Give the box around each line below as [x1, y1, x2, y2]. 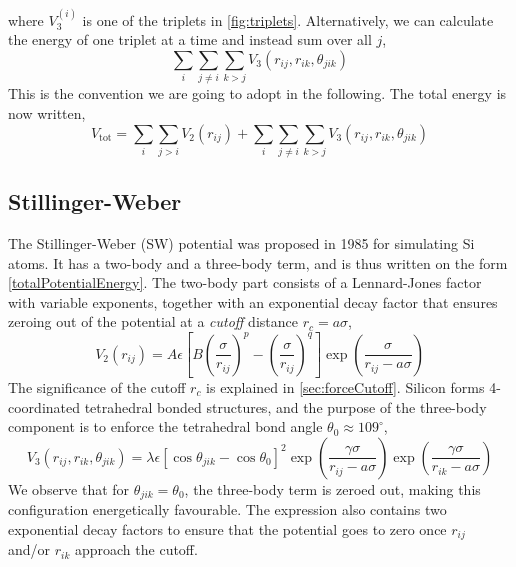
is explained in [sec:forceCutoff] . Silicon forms [206, 377, 485, 398]
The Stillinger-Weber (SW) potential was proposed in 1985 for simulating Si [8, 233, 475, 254]
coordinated [8, 396, 81, 417]
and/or [8, 539, 51, 560]
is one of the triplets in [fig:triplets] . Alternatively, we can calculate [82, 9, 494, 30]
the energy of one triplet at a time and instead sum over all [8, 29, 372, 50]
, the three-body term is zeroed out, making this [184, 478, 481, 499]
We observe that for [8, 478, 130, 499]
